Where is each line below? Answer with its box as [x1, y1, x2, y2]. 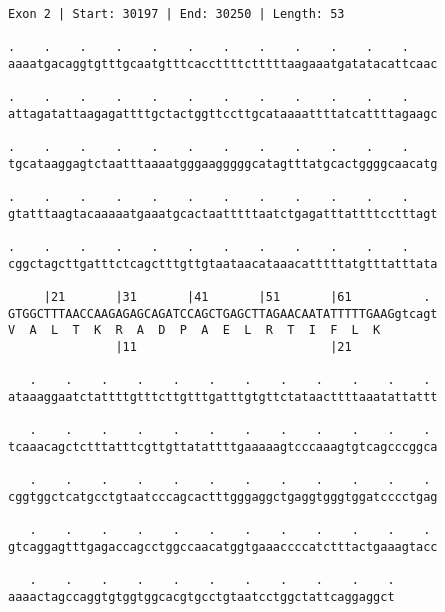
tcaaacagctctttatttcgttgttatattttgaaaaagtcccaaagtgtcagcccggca [8, 440, 438, 455]
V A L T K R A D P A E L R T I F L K [8, 323, 381, 338]
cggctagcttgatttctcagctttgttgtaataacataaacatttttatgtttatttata [8, 256, 438, 271]
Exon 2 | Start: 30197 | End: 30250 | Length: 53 [8, 7, 345, 21]
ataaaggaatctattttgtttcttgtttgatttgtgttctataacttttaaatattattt [8, 390, 438, 405]
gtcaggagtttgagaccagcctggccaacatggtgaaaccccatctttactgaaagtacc [8, 540, 438, 554]
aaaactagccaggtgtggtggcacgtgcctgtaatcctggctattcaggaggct [8, 589, 395, 604]
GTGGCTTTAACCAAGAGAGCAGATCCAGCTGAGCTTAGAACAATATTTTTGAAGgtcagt [8, 306, 438, 321]
